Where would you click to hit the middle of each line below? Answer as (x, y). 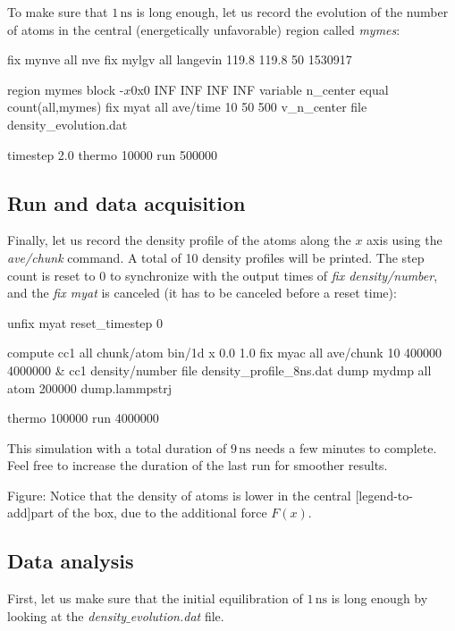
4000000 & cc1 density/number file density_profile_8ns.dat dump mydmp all (219, 370)
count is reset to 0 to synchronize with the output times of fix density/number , (223, 275)
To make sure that (58, 12)
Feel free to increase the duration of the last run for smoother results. (198, 465)
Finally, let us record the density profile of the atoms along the (179, 240)
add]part (31, 513)
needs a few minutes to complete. (346, 447)
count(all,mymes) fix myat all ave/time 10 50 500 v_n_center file (187, 107)
